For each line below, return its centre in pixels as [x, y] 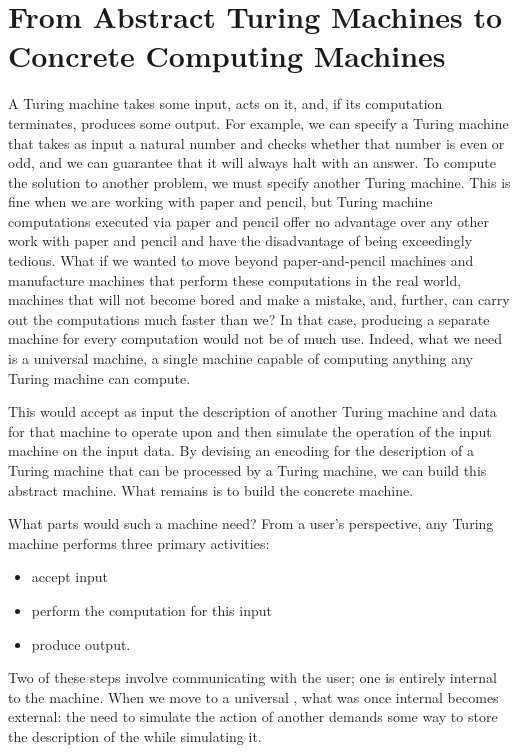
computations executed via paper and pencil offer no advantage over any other [248, 220]
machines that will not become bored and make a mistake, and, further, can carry [259, 299]
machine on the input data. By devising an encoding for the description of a [241, 450]
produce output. [81, 643]
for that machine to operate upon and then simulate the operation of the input [250, 430]
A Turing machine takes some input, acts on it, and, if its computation [225, 103]
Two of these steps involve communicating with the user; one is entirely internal [252, 677]
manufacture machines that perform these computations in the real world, [235, 279]
